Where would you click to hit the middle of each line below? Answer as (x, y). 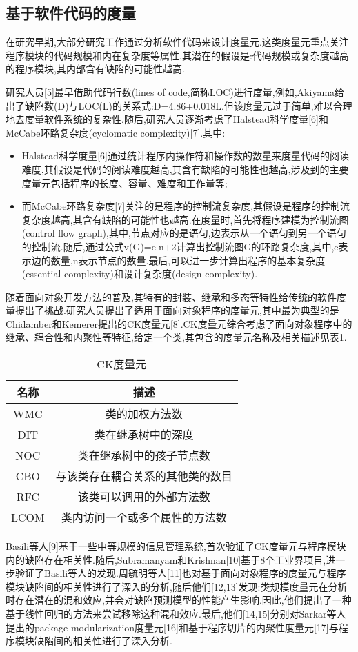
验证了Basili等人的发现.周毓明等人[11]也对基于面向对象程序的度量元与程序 (180, 573)
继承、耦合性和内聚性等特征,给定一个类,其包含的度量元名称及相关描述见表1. (176, 337)
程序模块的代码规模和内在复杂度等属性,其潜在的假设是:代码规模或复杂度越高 (177, 55)
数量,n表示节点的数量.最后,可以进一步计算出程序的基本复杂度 (188, 260)
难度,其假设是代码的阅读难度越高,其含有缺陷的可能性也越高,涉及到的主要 (185, 169)
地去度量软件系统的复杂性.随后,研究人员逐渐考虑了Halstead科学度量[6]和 (167, 119)
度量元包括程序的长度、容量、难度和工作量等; (125, 182)
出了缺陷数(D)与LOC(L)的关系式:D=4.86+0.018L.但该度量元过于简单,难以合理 (179, 105)
